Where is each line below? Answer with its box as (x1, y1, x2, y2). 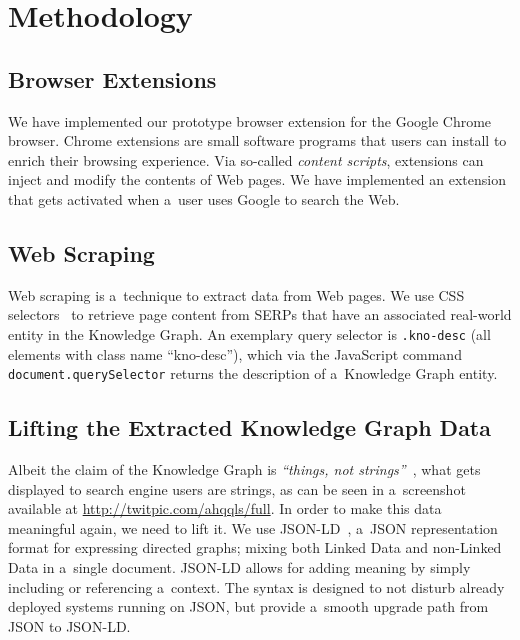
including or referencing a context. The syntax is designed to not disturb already (8, 576, 505, 597)
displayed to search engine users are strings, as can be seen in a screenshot (8, 478, 466, 499)
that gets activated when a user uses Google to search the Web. (8, 188, 400, 209)
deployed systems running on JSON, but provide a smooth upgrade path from (8, 596, 489, 617)
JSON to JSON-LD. (8, 615, 131, 636)
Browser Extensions (8, 63, 217, 94)
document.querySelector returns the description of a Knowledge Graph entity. (8, 363, 498, 384)
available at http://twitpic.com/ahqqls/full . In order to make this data (8, 498, 442, 519)
